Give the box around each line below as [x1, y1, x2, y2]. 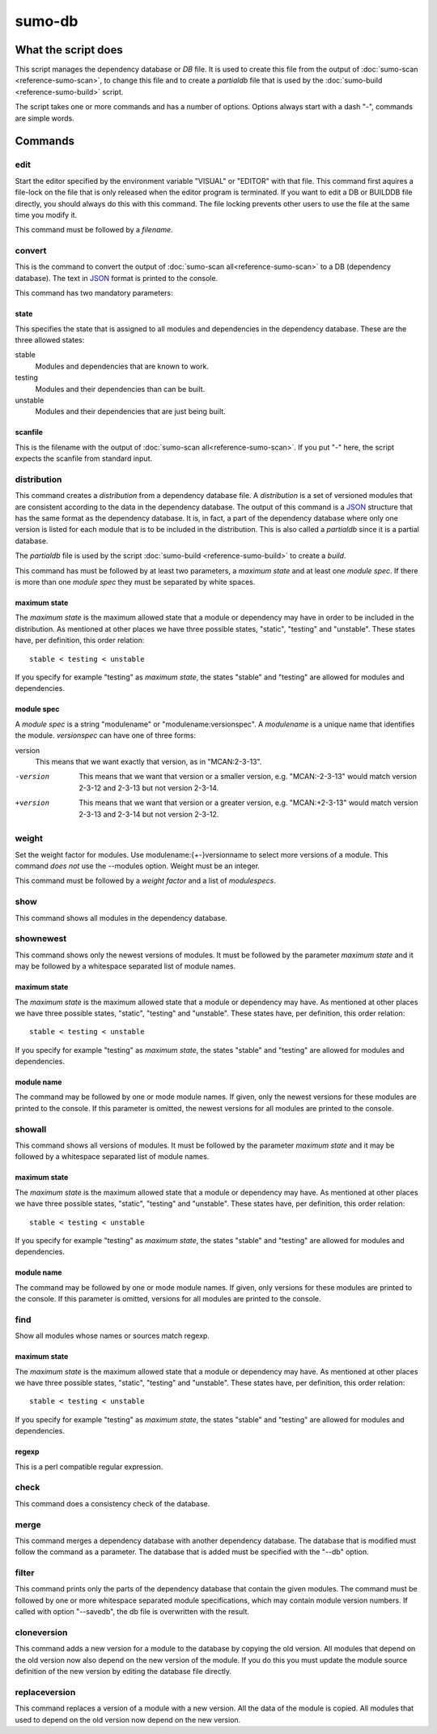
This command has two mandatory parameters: [15, 288, 173, 298]
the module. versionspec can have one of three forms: [15, 731, 196, 740]
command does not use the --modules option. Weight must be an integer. [15, 861, 261, 871]
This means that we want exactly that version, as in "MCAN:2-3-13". [35, 756, 262, 766]
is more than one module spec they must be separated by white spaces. [15, 577, 256, 587]
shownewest [15, 933, 67, 944]
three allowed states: [15, 335, 85, 345]
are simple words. [15, 113, 74, 123]
